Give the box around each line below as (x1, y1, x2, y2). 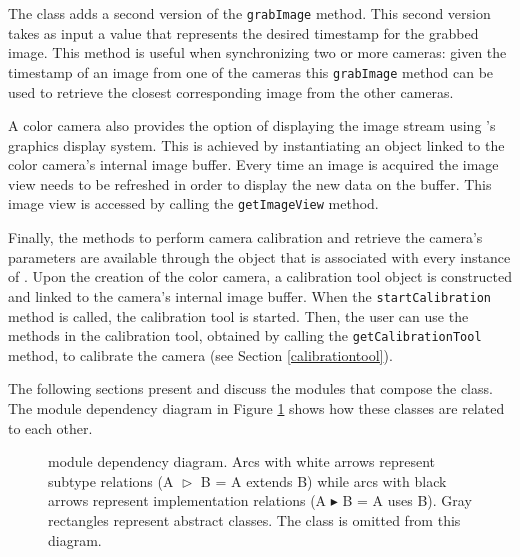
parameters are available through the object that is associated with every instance (8, 246, 511, 267)
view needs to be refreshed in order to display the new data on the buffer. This (8, 173, 492, 194)
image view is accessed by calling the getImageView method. (8, 193, 379, 214)
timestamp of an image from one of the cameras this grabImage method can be (8, 61, 494, 82)
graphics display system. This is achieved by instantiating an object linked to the (8, 134, 505, 155)
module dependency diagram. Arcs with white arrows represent (48, 451, 436, 472)
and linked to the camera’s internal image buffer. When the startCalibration (8, 285, 492, 306)
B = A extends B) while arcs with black (200, 470, 447, 491)
